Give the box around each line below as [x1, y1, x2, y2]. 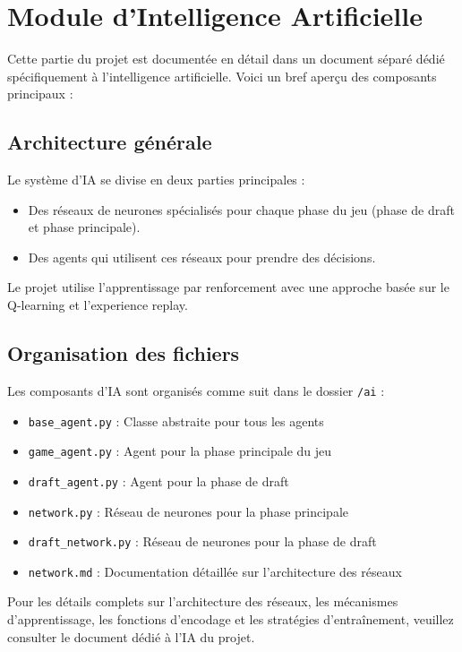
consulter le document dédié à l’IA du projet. [7, 627, 255, 646]
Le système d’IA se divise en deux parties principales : [7, 170, 305, 189]
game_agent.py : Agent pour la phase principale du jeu [28, 442, 332, 460]
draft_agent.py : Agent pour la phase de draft [28, 471, 289, 490]
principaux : [7, 84, 73, 103]
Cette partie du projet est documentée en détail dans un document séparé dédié [7, 49, 445, 68]
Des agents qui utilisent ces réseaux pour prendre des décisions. [28, 247, 376, 266]
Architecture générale [7, 128, 212, 156]
